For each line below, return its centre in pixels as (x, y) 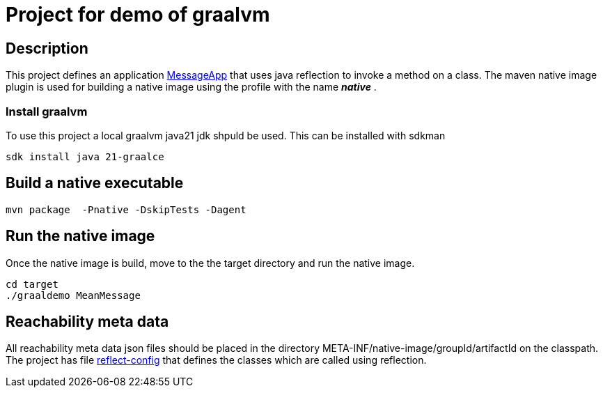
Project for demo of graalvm (138, 15)
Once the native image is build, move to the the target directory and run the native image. (210, 263)
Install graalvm (47, 111)
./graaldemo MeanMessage (73, 295)
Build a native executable (95, 183)
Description (47, 48)
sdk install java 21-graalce (85, 156)
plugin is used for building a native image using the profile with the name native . (191, 87)
